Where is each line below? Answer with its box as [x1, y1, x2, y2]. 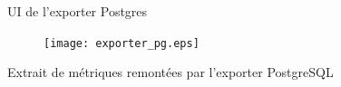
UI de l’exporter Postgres [7, 2, 148, 20]
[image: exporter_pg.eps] [44, 36, 200, 50]
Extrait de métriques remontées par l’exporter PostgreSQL [7, 63, 334, 82]
